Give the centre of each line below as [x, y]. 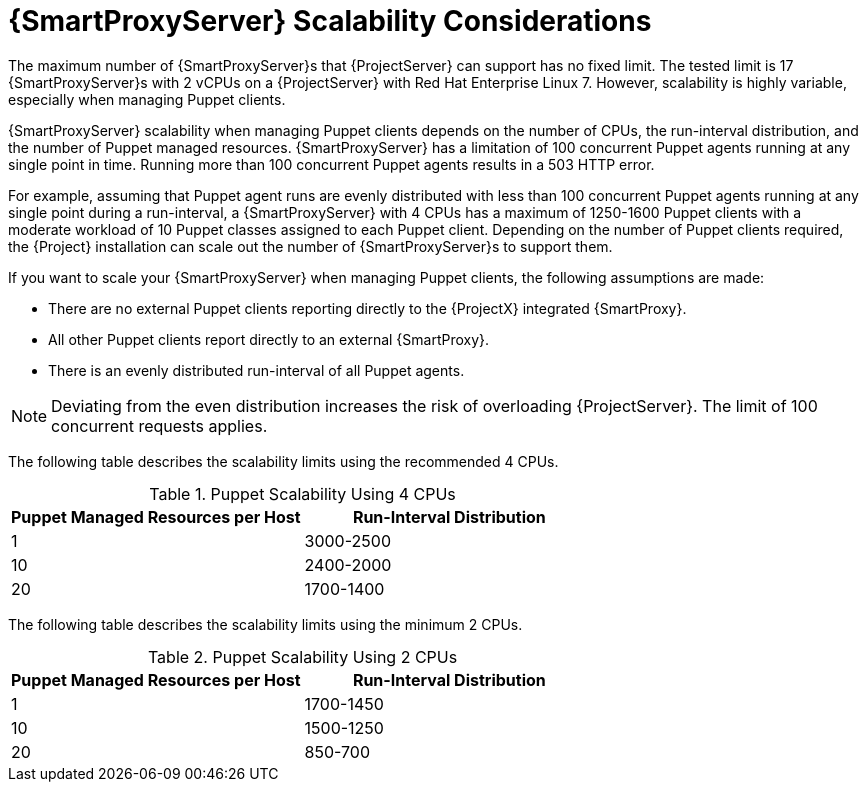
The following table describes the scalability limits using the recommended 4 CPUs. [283, 461]
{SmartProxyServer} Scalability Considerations [330, 21]
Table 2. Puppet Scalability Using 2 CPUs [302, 656]
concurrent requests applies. [159, 425]
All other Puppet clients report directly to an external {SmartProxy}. [269, 339]
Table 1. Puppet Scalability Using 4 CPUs [302, 493]
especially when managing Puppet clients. [147, 99]
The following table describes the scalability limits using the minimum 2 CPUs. [265, 624]
